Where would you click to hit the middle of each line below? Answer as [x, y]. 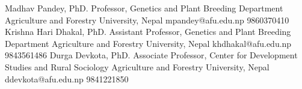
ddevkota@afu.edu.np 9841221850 [67, 78]
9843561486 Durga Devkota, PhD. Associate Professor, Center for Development [151, 55]
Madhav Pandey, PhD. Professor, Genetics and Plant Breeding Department [144, 8]
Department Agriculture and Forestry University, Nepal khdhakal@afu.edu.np [148, 43]
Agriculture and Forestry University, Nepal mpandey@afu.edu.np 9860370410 [147, 20]
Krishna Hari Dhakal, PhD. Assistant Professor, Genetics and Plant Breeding [148, 32]
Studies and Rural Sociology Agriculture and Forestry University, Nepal [137, 66]
